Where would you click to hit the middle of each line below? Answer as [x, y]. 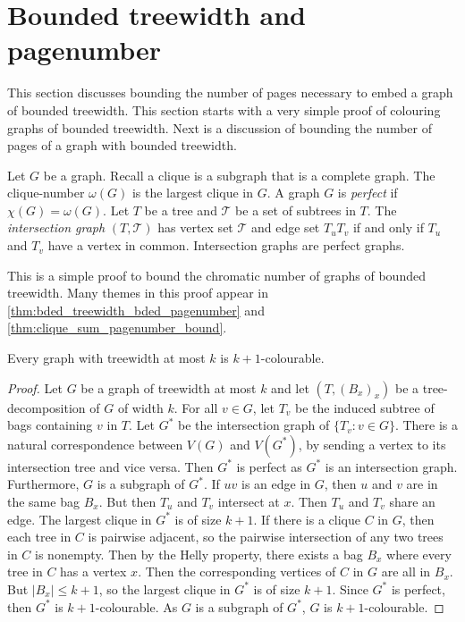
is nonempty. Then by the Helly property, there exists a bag [199, 554]
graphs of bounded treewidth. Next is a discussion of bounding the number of [220, 127]
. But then [127, 501]
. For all [196, 407]
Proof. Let [35, 387]
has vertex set [195, 227]
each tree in [39, 537]
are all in [406, 572]
